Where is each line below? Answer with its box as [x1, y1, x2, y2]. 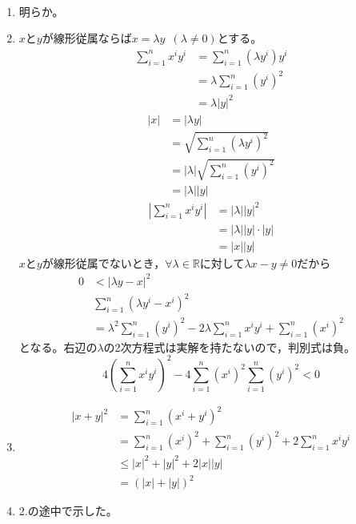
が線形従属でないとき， [42, 254, 166, 271]
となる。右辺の [18, 338, 98, 355]
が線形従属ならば [42, 30, 132, 46]
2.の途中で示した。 [18, 502, 118, 519]
